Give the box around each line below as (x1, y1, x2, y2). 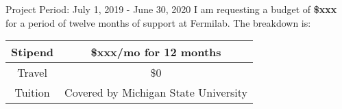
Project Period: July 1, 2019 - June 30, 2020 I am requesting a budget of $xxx (5, 2, 337, 16)
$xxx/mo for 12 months (90, 44, 221, 60)
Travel (17, 64, 47, 81)
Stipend (11, 44, 54, 60)
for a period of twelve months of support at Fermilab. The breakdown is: (5, 15, 311, 29)
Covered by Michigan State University (64, 84, 247, 101)
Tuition (14, 84, 50, 101)
